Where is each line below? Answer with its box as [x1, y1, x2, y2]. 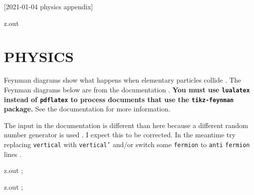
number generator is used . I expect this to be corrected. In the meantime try [4, 130, 236, 140]
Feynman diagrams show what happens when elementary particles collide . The [4, 75, 241, 85]
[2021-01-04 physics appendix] [4, 1, 93, 11]
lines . [4, 149, 21, 159]
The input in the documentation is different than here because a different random [4, 120, 249, 130]
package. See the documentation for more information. [4, 104, 170, 114]
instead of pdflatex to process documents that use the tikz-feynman [4, 94, 234, 104]
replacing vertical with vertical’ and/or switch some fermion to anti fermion [4, 139, 250, 149]
